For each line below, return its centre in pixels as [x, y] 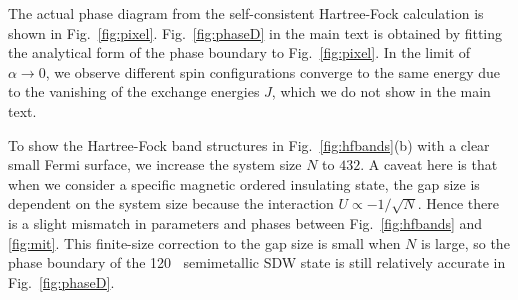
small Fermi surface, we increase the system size [155, 164]
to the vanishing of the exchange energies [134, 91]
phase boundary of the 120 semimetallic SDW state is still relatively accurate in [257, 262]
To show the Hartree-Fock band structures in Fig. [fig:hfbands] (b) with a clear [249, 144]
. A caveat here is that [429, 164]
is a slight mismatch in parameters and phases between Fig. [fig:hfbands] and [245, 222]
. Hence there [458, 203]
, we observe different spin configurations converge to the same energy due [272, 71]
